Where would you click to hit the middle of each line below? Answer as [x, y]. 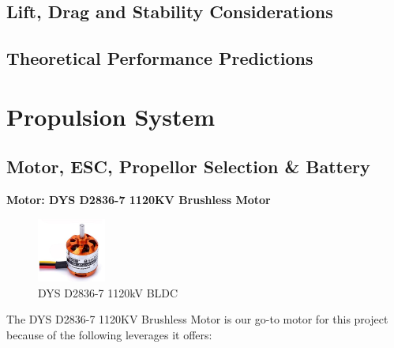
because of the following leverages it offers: [109, 334]
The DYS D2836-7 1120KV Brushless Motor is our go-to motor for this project [197, 319]
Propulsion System [111, 116]
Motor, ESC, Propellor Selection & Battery [188, 166]
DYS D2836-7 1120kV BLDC [108, 292]
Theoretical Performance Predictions [160, 58]
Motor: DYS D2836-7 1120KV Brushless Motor [139, 200]
